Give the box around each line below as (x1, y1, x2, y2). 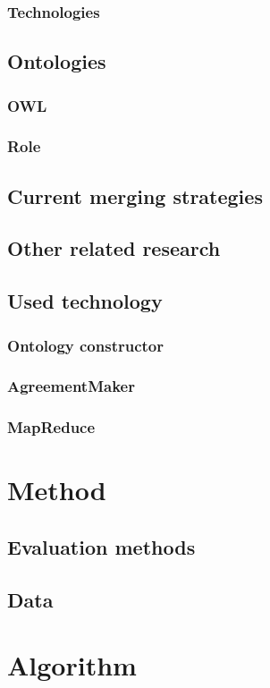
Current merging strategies (7, 182, 263, 209)
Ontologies (7, 47, 106, 75)
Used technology (7, 287, 163, 315)
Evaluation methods (7, 532, 196, 560)
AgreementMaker (7, 375, 135, 397)
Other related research (7, 234, 221, 262)
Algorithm (7, 647, 137, 684)
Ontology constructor (7, 334, 165, 356)
